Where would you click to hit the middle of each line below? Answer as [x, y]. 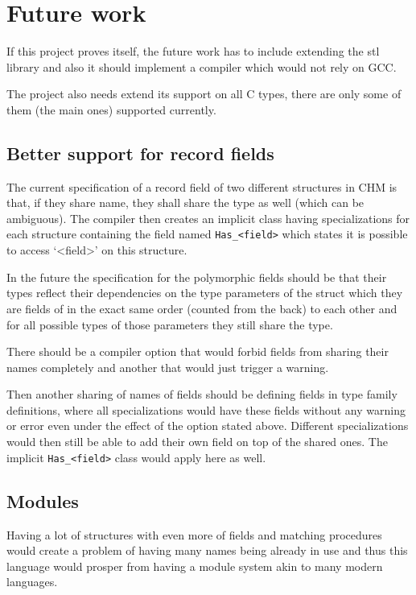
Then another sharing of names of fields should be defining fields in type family [202, 394]
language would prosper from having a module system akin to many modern [195, 566]
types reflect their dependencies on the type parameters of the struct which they [205, 293]
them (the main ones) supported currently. [111, 109]
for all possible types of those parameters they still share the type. [170, 324]
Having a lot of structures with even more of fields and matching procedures [194, 534]
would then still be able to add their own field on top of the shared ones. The [197, 442]
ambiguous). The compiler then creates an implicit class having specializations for [208, 218]
